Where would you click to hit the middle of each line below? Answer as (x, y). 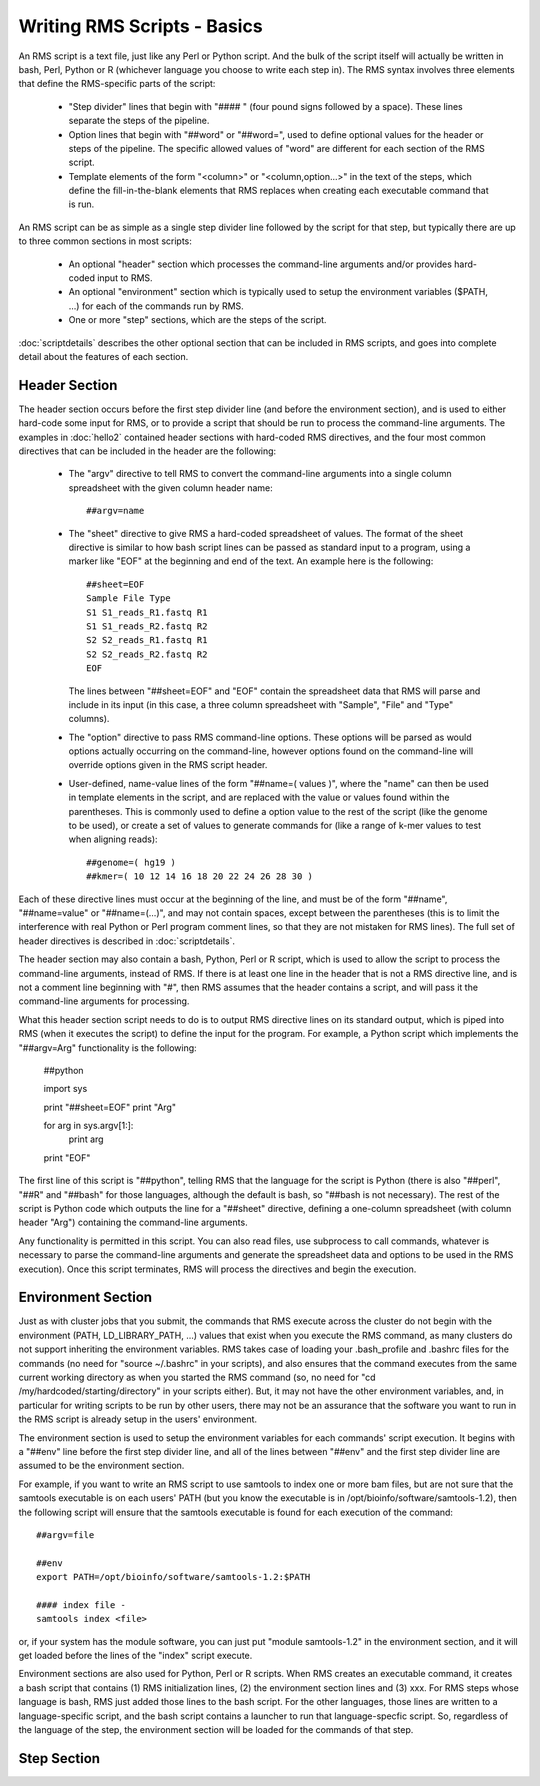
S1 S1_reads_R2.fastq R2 (147, 626)
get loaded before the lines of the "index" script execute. (135, 1656)
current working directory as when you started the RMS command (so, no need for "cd (197, 1377)
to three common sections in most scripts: (105, 241)
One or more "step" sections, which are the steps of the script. (197, 320)
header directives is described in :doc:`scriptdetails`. (126, 941)
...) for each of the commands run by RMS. (156, 306)
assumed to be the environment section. (101, 1466)
